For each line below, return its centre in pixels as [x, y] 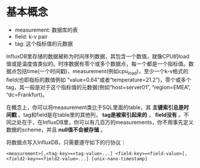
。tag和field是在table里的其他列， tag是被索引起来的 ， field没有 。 [101, 114]
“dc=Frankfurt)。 [27, 94]
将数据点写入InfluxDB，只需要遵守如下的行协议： [66, 142]
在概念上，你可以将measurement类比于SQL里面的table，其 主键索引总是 [95, 107]
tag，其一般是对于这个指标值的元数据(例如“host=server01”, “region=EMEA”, [99, 87]
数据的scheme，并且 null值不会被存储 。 [56, 129]
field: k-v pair [31, 36]
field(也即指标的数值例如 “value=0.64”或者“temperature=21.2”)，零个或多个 [99, 80]
